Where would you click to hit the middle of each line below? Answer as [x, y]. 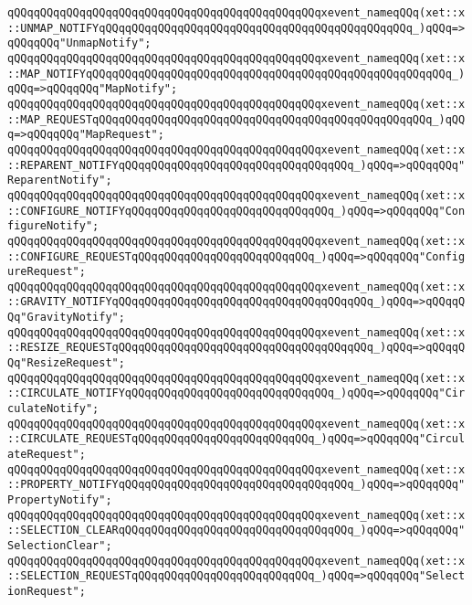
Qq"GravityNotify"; [66, 318]
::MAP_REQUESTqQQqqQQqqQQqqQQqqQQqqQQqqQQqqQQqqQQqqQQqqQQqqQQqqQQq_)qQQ [236, 119]
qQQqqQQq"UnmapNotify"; [79, 43]
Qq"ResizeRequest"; [66, 363]
